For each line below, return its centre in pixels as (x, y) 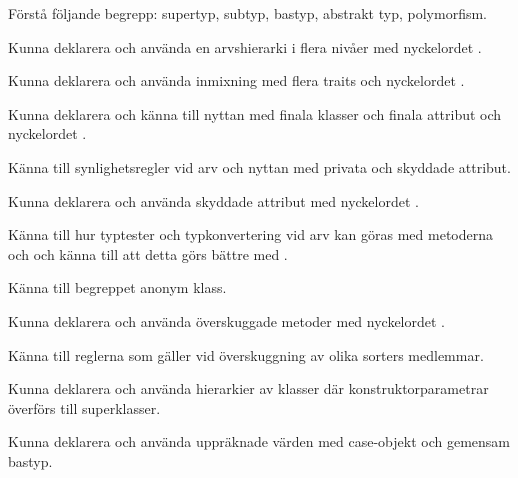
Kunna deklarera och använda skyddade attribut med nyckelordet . (213, 200)
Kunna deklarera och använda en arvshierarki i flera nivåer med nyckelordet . (245, 46)
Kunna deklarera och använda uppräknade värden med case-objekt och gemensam (259, 441)
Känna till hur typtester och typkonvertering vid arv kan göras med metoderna (251, 234)
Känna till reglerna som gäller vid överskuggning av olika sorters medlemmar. (246, 354)
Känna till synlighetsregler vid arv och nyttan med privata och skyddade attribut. (259, 166)
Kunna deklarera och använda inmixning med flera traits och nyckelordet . (236, 80)
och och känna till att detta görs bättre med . (148, 253)
